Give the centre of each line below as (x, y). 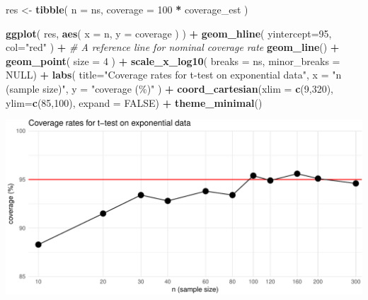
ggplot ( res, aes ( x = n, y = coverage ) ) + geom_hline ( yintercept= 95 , (169, 33)
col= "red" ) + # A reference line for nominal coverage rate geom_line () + (173, 47)
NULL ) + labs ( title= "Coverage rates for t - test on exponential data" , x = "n (174, 75)
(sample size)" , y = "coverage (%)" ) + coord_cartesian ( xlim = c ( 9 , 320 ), (169, 88)
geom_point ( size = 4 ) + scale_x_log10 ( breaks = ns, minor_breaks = (173, 60)
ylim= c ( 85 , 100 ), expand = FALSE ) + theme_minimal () (134, 102)
